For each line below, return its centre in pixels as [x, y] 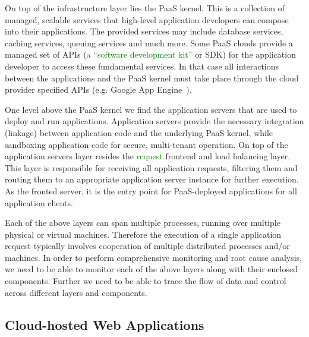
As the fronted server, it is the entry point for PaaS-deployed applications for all [151, 190]
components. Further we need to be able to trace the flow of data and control [146, 281]
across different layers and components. [76, 292]
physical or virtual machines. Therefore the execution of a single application [143, 234]
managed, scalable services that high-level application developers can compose [147, 19]
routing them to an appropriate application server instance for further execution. [152, 179]
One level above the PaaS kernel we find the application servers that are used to [151, 109]
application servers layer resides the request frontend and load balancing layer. [148, 156]
